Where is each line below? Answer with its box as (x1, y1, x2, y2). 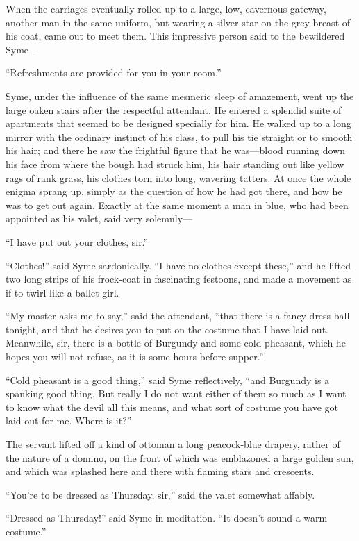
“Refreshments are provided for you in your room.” (6, 65, 222, 80)
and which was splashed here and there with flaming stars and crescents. (6, 464, 315, 478)
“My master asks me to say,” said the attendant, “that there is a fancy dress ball (6, 308, 350, 323)
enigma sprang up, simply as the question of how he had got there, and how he (6, 184, 342, 199)
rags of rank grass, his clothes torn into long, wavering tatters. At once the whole (6, 170, 351, 185)
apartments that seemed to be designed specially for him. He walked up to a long (6, 116, 351, 131)
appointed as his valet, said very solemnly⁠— (6, 211, 193, 226)
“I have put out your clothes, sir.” (6, 234, 149, 249)
